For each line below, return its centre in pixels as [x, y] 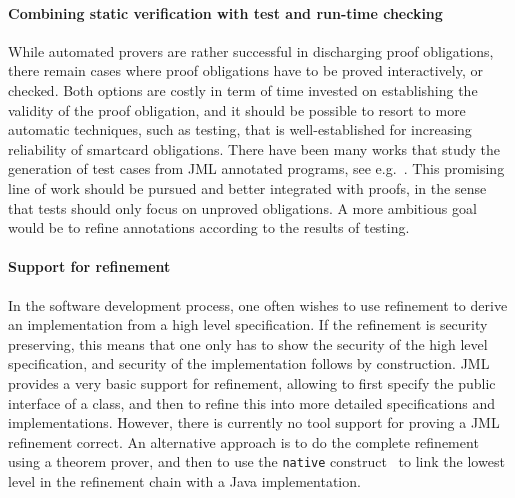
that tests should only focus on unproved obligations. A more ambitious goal [242, 207]
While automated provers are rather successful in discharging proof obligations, [251, 50]
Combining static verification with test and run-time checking [225, 12]
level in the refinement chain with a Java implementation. [184, 480]
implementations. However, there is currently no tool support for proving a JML [254, 422]
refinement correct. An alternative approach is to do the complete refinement [243, 441]
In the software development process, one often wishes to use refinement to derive [258, 304]
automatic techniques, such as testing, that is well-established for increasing [240, 129]
